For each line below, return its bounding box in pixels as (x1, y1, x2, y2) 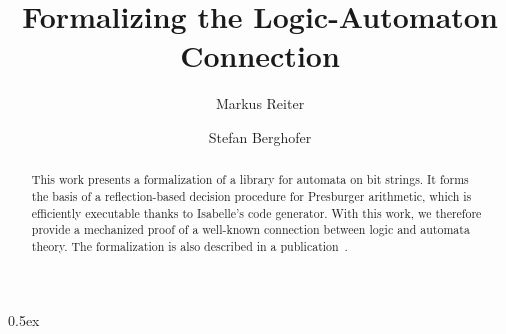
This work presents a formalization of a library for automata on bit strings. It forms (31, 171, 469, 188)
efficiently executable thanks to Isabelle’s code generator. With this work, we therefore (31, 204, 482, 221)
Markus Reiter (215, 93, 305, 114)
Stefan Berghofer (208, 126, 312, 147)
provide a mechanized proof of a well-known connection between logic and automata (31, 221, 470, 238)
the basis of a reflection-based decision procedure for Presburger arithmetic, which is (31, 187, 472, 204)
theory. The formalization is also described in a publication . (31, 237, 348, 254)
